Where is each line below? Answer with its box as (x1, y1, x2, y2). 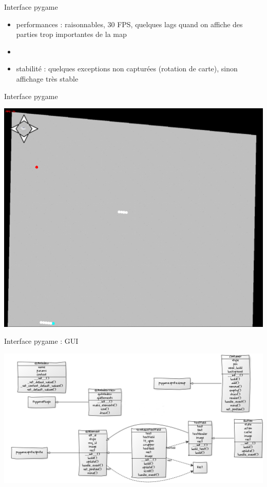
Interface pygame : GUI (4, 336, 79, 346)
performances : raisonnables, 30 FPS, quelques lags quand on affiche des (16, 18, 243, 29)
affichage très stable (16, 73, 79, 84)
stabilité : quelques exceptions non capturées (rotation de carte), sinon (16, 63, 238, 74)
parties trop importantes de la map (16, 29, 127, 40)
